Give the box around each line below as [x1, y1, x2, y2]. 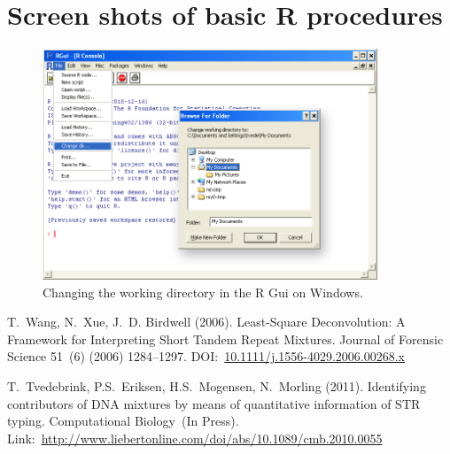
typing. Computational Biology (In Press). [7, 412, 239, 430]
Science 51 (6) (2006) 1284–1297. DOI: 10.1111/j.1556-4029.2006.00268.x [7, 347, 405, 366]
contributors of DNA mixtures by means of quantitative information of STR [7, 394, 421, 412]
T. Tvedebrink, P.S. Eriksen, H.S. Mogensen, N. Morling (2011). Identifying [7, 376, 426, 395]
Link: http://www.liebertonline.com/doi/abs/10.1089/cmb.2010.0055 [7, 428, 383, 447]
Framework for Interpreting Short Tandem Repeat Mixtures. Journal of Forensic [7, 329, 444, 348]
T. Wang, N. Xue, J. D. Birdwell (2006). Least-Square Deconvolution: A [7, 312, 406, 331]
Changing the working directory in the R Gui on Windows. [43, 282, 363, 301]
